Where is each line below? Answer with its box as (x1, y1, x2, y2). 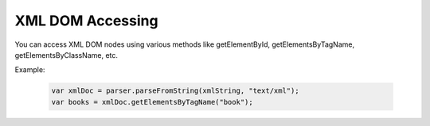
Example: (14, 65, 45, 74)
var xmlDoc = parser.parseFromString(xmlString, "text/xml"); (51, 86, 299, 95)
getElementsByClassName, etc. (14, 50, 119, 59)
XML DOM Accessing (14, 12, 158, 29)
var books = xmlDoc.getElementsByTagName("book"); (51, 97, 254, 106)
